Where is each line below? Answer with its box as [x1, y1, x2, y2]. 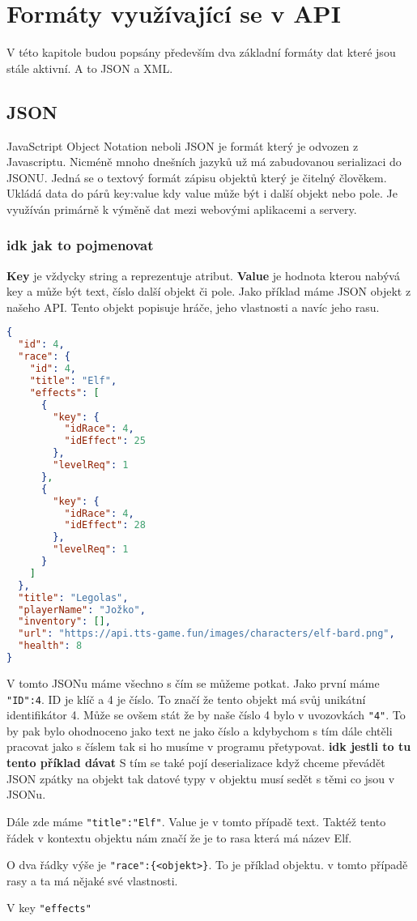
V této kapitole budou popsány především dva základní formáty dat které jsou [6, 44, 396, 61]
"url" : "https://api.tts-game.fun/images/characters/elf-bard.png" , [18, 628, 395, 640]
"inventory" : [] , [18, 616, 111, 628]
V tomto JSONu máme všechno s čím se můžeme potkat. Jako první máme [6, 674, 380, 691]
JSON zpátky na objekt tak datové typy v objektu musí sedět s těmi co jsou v [6, 770, 395, 787]
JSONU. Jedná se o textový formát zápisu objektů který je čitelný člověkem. [6, 168, 387, 185]
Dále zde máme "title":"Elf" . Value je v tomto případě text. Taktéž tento [6, 812, 386, 829]
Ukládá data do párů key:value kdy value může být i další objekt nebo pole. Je [6, 185, 398, 202]
